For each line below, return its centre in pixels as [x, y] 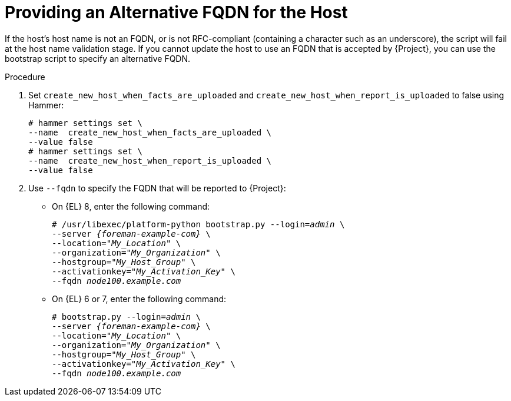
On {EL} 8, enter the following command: [131, 206]
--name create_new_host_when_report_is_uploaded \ [150, 160]
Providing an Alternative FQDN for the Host [176, 12]
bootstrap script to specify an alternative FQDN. [98, 58]
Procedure [25, 77]
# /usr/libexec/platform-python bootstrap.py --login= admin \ [198, 224]
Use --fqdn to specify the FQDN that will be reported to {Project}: [157, 188]
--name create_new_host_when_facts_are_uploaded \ [150, 132]
